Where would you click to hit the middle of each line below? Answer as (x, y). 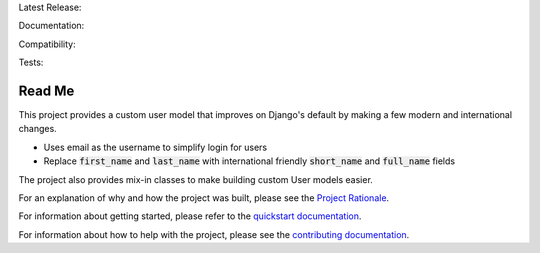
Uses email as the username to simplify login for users (155, 147)
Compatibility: (47, 44)
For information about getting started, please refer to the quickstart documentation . (190, 216)
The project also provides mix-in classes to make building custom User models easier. (196, 179)
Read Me (46, 90)
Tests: (31, 62)
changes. (37, 129)
